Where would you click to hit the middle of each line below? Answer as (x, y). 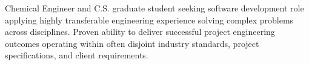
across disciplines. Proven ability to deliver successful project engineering (140, 32)
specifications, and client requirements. (77, 55)
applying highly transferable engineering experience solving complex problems (149, 20)
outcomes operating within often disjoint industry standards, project (132, 43)
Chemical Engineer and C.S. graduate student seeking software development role (154, 8)
